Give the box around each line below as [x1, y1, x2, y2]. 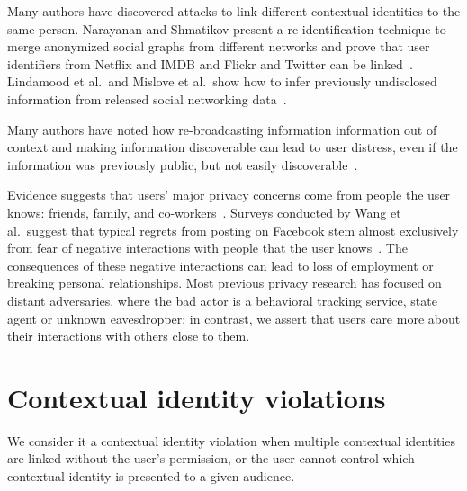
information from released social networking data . [7, 89, 287, 108]
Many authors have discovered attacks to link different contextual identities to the [7, 2, 461, 20]
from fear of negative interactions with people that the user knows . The [7, 238, 408, 257]
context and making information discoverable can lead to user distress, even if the [7, 138, 458, 156]
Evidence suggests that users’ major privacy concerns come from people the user [7, 185, 451, 204]
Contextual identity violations [7, 379, 386, 415]
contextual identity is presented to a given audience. [7, 467, 295, 485]
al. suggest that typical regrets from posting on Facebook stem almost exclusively [7, 220, 459, 239]
